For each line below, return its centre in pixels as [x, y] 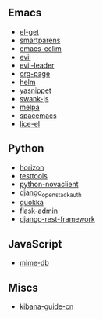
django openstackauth [50, 193]
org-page [35, 73]
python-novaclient [49, 184]
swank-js [34, 98]
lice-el [30, 123]
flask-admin [39, 211]
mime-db [34, 263]
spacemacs [38, 115]
